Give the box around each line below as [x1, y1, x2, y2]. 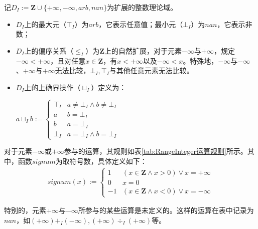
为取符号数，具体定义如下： [55, 155, 147, 166]
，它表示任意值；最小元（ [98, 19, 183, 29]
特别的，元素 [4, 205, 46, 215]
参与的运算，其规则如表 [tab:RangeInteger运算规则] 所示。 [64, 146, 247, 156]
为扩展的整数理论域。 [107, 2, 178, 12]
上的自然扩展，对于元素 [104, 45, 182, 56]
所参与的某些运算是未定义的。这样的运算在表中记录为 [78, 205, 254, 215]
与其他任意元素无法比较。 [109, 65, 194, 76]
